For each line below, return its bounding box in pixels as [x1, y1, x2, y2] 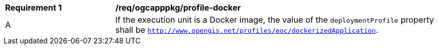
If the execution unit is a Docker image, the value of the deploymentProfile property [115, 15, 434, 25]
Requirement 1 [5, 3, 62, 13]
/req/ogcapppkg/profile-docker [115, 3, 241, 13]
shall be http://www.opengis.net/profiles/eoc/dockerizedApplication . [115, 25, 378, 35]
